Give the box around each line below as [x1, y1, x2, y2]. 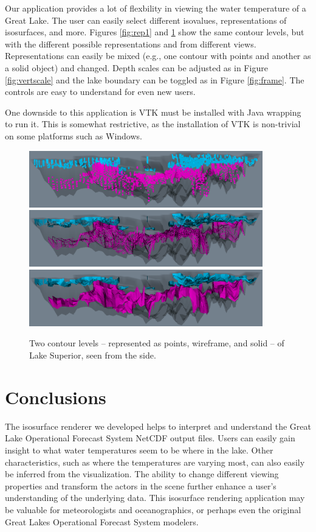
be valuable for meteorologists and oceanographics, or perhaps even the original [5, 503, 301, 516]
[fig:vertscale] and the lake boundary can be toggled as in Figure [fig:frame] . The [5, 73, 304, 86]
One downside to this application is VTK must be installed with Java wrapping [5, 105, 301, 118]
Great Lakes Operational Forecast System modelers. [5, 515, 199, 528]
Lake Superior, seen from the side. [29, 349, 156, 362]
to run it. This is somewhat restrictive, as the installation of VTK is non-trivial [5, 117, 301, 130]
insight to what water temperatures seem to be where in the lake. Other [5, 443, 273, 456]
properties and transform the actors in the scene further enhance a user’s [5, 479, 276, 492]
